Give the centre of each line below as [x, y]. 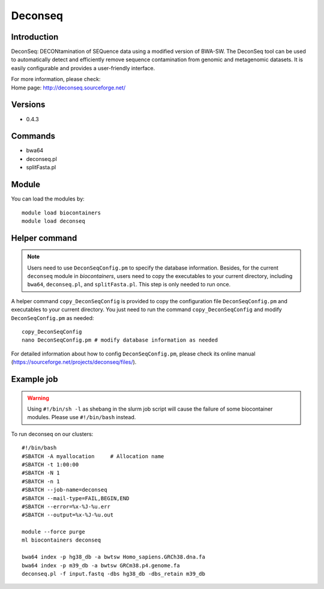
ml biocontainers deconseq [61, 540]
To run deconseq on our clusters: [52, 434]
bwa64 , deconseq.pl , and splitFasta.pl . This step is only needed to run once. [129, 285]
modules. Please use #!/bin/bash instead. [82, 417]
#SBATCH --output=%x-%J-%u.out [68, 515]
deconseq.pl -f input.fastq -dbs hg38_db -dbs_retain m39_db [113, 574]
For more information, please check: [56, 79]
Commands [33, 136]
